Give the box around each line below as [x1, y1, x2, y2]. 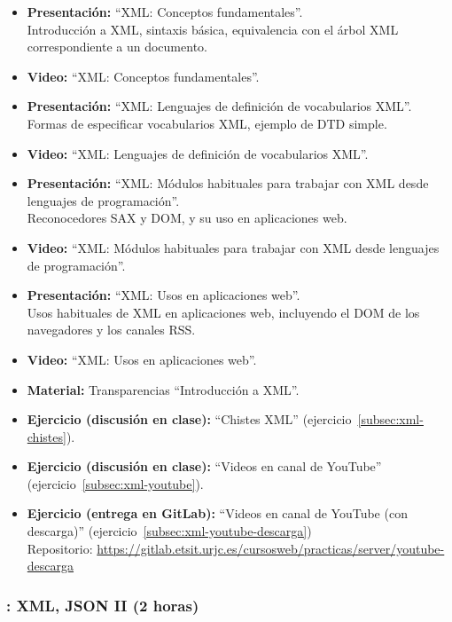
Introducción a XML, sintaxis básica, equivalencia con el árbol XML [27, 20, 399, 38]
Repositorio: [27, 539, 93, 557]
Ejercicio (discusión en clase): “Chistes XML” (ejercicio [27, 410, 352, 429]
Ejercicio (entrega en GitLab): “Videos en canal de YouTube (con [27, 504, 408, 523]
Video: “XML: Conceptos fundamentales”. [27, 67, 260, 85]
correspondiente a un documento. [27, 37, 207, 56]
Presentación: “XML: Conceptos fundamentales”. [27, 3, 303, 20]
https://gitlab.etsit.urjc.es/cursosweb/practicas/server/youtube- [97, 539, 445, 557]
